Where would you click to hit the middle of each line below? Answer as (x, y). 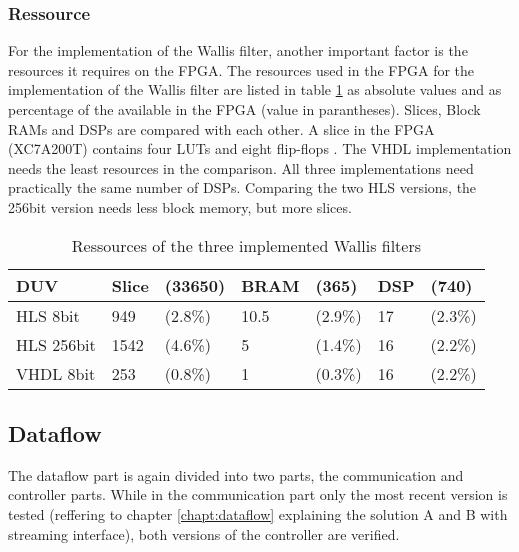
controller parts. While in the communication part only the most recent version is (258, 494)
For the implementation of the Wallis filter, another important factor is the (238, 50)
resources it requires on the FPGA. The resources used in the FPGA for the (241, 69)
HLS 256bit (56, 344)
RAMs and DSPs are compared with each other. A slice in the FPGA (221, 128)
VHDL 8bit (56, 373)
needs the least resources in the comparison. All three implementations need (241, 167)
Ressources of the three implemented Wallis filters (246, 245)
